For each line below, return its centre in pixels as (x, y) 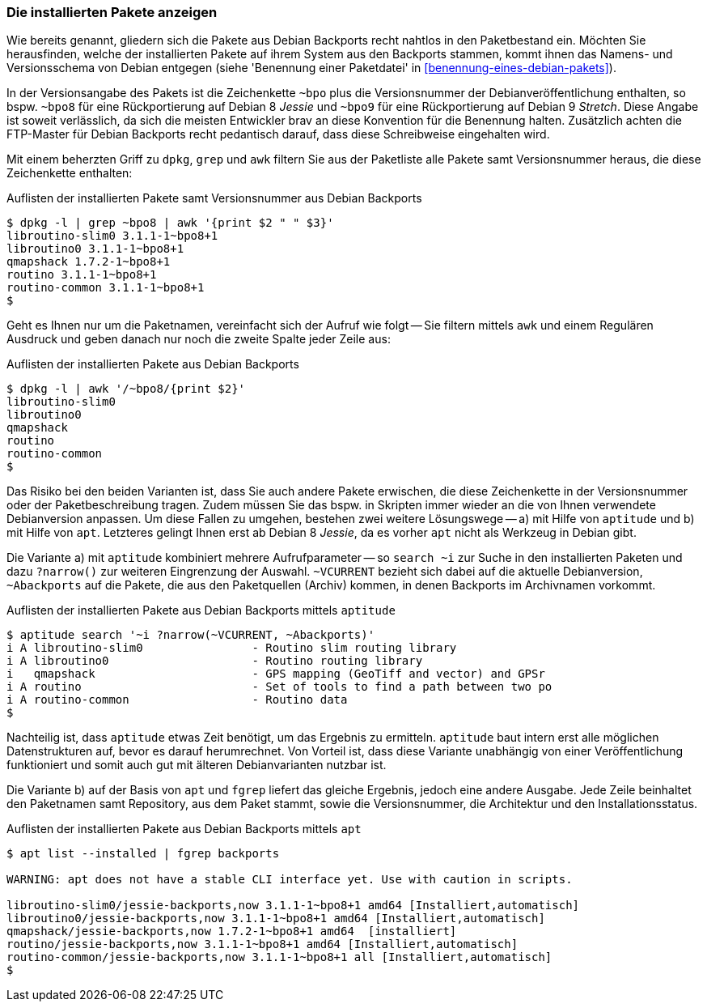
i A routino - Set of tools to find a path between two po (279, 687)
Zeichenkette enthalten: (70, 173)
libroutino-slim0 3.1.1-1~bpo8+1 (112, 236)
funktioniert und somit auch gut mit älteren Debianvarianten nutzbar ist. (197, 765)
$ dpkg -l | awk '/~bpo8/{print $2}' (126, 389)
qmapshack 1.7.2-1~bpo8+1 (89, 262)
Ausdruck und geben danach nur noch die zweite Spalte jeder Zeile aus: (199, 339)
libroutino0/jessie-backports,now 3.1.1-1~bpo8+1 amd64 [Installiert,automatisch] (276, 919)
